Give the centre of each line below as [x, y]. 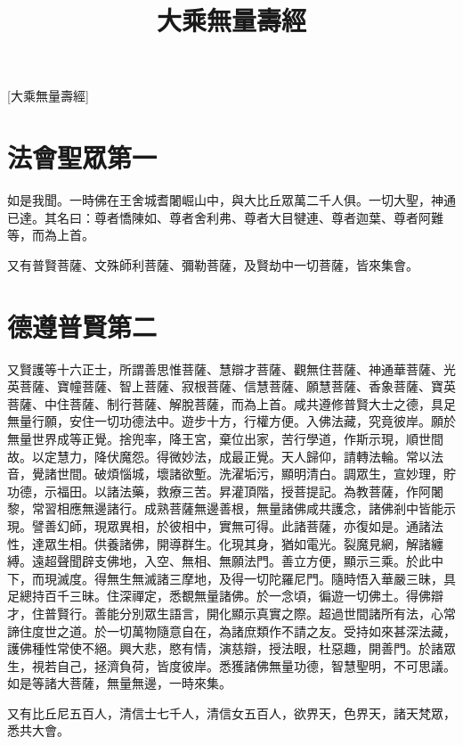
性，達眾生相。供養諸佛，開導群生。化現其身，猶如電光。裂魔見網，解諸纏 [225, 543]
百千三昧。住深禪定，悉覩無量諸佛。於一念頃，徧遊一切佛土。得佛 [237, 596]
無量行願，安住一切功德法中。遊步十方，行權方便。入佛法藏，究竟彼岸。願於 [231, 421]
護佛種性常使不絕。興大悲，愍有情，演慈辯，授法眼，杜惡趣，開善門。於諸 [225, 648]
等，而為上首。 [51, 235]
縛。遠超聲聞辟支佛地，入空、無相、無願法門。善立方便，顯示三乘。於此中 [225, 561]
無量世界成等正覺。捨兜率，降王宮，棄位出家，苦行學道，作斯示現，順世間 [225, 438]
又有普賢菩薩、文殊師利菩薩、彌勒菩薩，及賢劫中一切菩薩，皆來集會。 [213, 264]
